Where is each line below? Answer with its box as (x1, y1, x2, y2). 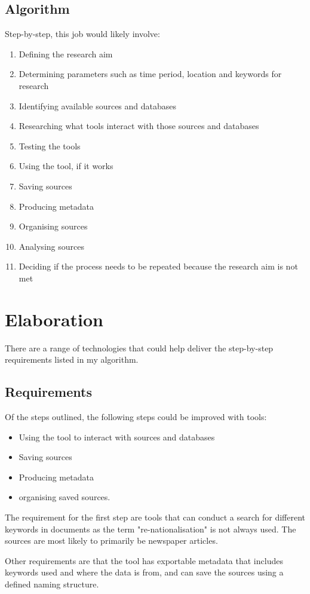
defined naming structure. (5, 577, 99, 590)
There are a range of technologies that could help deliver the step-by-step (5, 341, 274, 354)
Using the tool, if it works (19, 160, 113, 172)
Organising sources (19, 220, 88, 232)
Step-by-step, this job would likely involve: (5, 27, 160, 40)
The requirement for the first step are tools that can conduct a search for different (5, 511, 306, 523)
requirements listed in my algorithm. (5, 353, 139, 366)
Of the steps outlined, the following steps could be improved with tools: (5, 411, 267, 423)
